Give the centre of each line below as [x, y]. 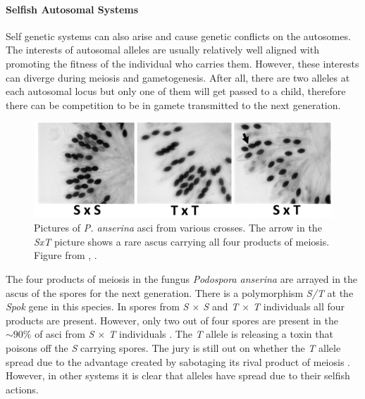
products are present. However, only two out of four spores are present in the [172, 320]
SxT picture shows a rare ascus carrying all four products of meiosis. [182, 241]
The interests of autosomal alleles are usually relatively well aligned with [162, 50]
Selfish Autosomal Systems [72, 9]
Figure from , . [66, 255]
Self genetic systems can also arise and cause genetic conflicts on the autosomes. [178, 36]
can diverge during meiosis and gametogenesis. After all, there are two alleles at [178, 77]
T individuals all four [299, 306]
